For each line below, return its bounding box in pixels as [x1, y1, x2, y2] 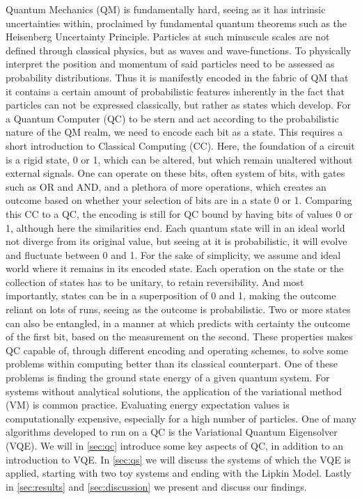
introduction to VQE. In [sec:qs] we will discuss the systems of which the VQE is [6, 452, 351, 466]
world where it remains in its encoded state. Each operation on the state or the [6, 261, 344, 276]
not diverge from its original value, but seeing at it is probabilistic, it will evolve [6, 234, 347, 248]
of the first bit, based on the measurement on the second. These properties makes [6, 329, 353, 344]
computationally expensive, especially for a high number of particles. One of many [6, 411, 356, 425]
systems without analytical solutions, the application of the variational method [6, 383, 343, 398]
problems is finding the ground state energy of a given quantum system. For [6, 370, 330, 385]
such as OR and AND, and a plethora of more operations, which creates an [6, 179, 326, 193]
